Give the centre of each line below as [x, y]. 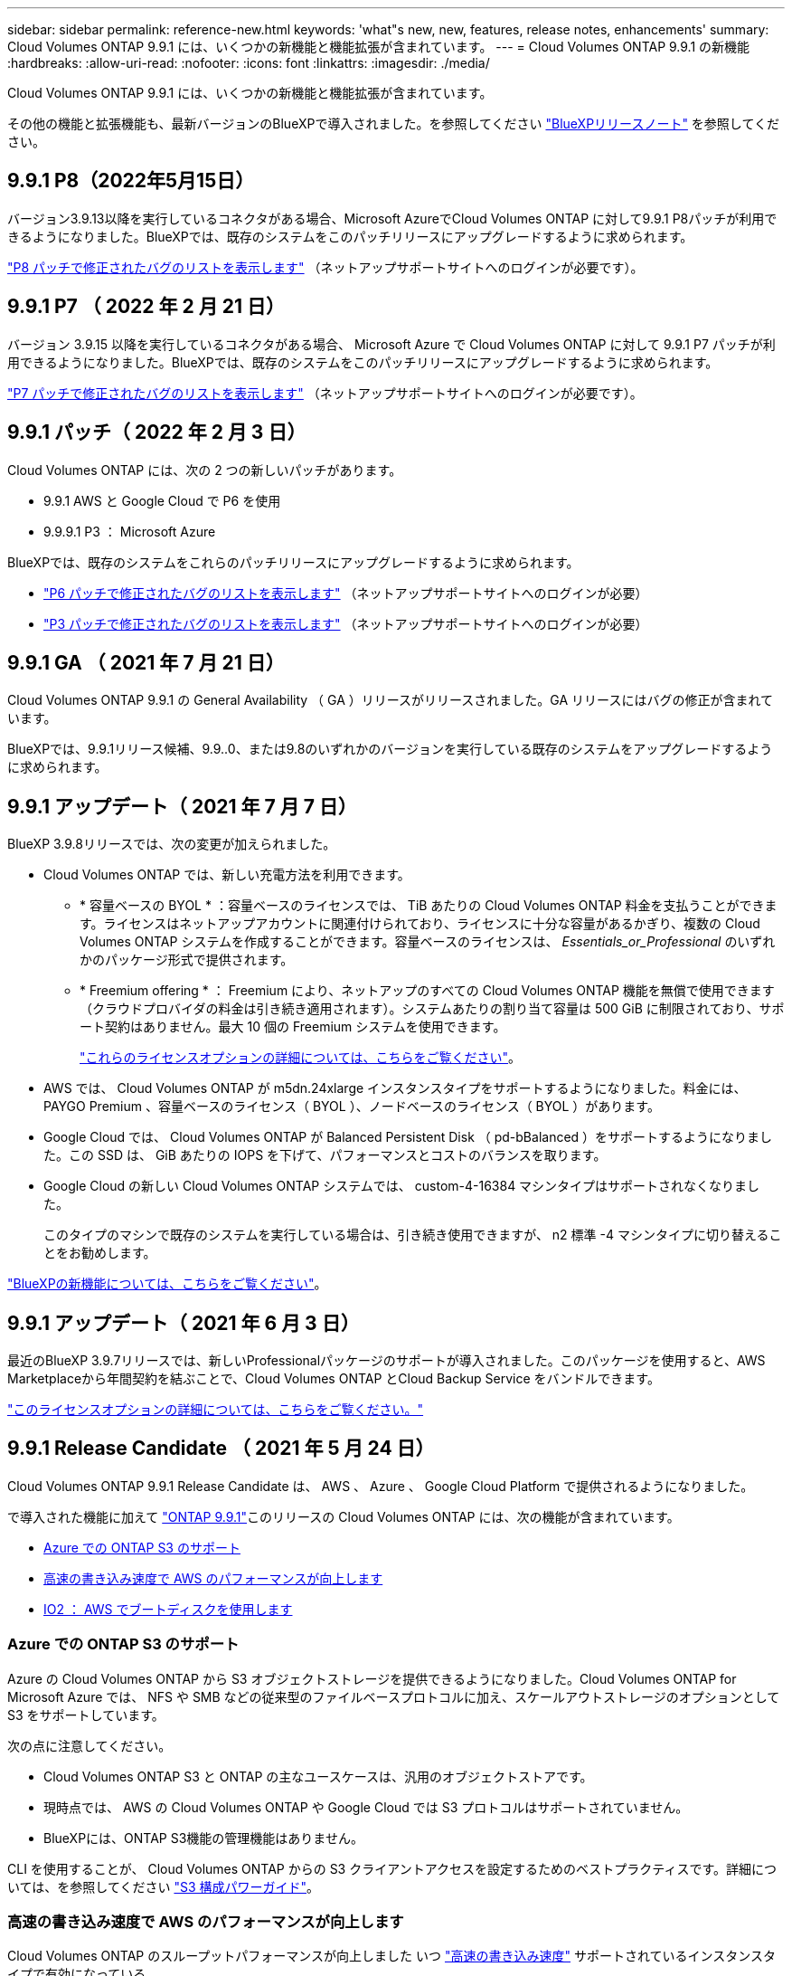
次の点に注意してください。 [90, 1745]
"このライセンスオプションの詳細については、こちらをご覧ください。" [216, 1410]
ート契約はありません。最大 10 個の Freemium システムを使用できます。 [293, 1027]
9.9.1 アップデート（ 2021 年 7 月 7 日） [182, 806]
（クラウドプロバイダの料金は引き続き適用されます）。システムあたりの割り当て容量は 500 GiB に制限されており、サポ [432, 1009]
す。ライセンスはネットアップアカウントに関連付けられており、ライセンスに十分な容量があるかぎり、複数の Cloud [420, 924]
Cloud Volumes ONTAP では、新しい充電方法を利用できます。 [227, 875]
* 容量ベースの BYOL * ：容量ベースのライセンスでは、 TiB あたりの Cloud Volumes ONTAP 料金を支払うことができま [429, 906]
